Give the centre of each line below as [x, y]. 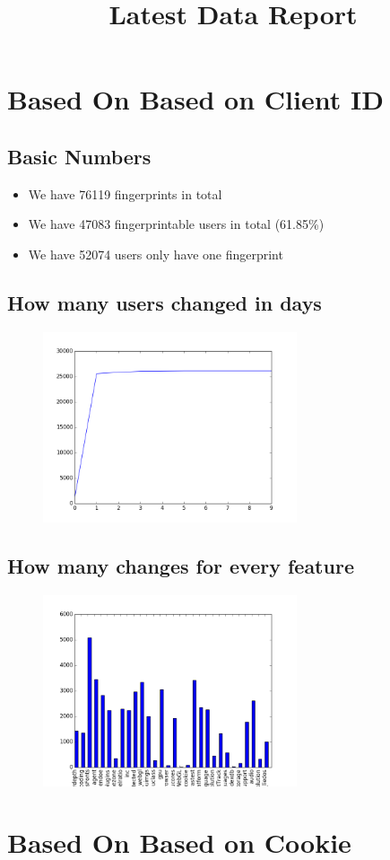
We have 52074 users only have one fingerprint [156, 254]
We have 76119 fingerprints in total [125, 193]
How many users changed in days [165, 302]
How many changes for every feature [181, 566]
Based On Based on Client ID [195, 99]
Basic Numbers [79, 156]
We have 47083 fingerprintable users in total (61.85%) [176, 224]
